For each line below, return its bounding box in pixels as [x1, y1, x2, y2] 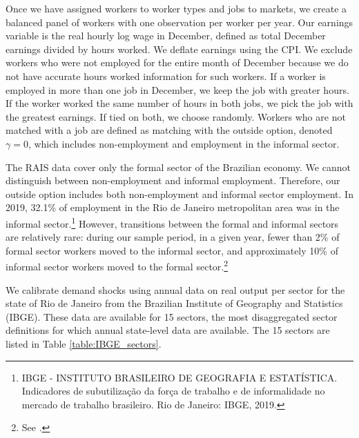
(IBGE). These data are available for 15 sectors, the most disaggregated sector [6, 309, 338, 323]
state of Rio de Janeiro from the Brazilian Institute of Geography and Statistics [6, 296, 343, 310]
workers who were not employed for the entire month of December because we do [6, 55, 349, 70]
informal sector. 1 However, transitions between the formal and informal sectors [6, 214, 339, 230]
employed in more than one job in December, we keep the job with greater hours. [6, 82, 349, 97]
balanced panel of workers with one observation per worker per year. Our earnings [6, 14, 353, 29]
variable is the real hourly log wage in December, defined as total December [6, 28, 326, 43]
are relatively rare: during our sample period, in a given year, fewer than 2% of [6, 230, 340, 244]
